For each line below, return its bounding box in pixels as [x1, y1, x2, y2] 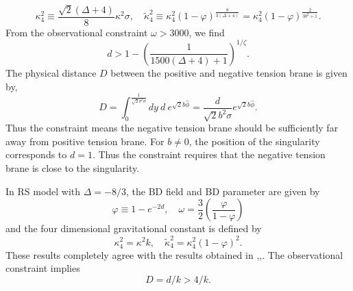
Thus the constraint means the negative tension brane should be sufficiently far [5, 121, 339, 135]
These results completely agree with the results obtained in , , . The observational [5, 247, 343, 262]
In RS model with [5, 184, 81, 198]
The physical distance [5, 65, 97, 79]
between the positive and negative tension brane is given [110, 65, 348, 79]
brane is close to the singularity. [5, 161, 140, 175]
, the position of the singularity [188, 134, 320, 148]
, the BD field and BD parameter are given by [125, 184, 320, 198]
